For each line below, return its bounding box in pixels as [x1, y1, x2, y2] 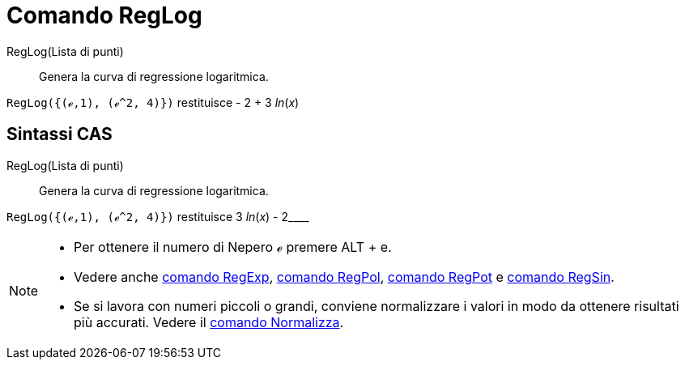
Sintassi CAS [6, 124, 113, 145]
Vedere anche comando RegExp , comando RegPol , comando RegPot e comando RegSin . [74, 268, 615, 285]
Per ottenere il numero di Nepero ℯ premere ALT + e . [74, 238, 392, 255]
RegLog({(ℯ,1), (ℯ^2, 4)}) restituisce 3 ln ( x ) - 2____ [6, 209, 309, 223]
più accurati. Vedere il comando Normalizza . [74, 313, 344, 330]
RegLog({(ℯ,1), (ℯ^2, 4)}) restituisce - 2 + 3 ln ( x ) [6, 95, 300, 109]
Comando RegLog [6, 2, 202, 29]
